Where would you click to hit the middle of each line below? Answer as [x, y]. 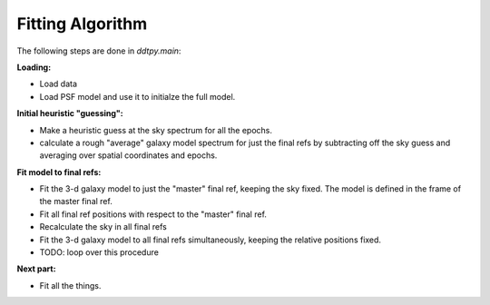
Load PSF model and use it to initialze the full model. [137, 96]
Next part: [36, 269]
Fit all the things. [70, 285]
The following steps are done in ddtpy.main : [99, 51]
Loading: [34, 67]
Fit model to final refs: [59, 172]
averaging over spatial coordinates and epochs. [128, 155]
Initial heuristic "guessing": [70, 113]
